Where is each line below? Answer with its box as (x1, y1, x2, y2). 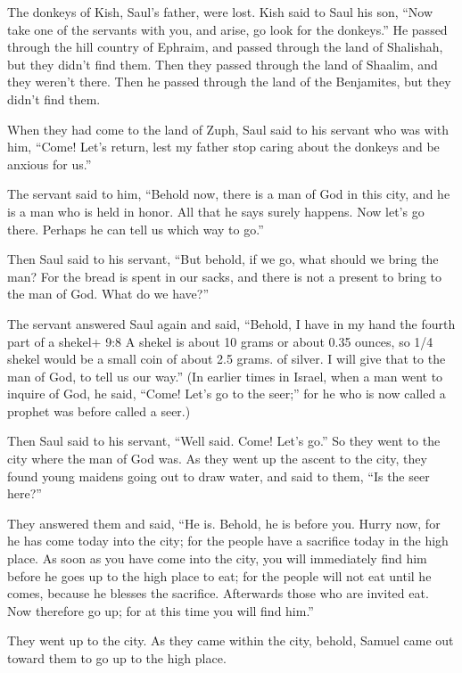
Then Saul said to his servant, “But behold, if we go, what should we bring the (7, 250, 439, 268)
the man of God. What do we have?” (7, 284, 210, 303)
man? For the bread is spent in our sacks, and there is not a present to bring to (7, 267, 441, 285)
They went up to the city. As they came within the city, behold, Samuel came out (7, 631, 454, 650)
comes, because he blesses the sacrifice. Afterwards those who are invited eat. (7, 584, 429, 603)
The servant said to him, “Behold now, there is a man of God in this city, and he (7, 185, 450, 203)
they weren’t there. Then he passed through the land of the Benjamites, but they (7, 72, 451, 91)
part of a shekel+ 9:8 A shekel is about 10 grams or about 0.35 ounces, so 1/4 (7, 332, 433, 350)
